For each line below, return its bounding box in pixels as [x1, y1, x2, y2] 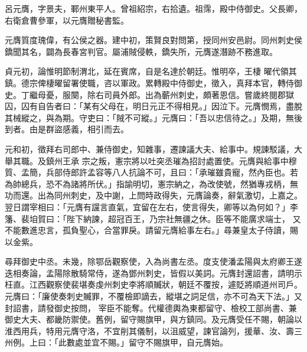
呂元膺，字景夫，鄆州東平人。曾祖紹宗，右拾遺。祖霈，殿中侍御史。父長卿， [5, 2, 302, 14]
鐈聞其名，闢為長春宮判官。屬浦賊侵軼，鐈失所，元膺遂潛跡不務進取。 [5, 45, 277, 57]
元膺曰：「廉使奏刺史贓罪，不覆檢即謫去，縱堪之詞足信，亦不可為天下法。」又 [5, 290, 302, 302]
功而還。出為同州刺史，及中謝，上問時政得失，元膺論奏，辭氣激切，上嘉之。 [5, 189, 302, 201]
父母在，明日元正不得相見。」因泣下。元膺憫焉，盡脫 [99, 100, 302, 112]
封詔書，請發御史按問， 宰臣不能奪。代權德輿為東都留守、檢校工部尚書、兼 [5, 301, 297, 314]
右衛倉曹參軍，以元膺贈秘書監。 [5, 14, 129, 26]
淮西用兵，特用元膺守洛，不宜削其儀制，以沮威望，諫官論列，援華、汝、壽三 [5, 324, 302, 337]
